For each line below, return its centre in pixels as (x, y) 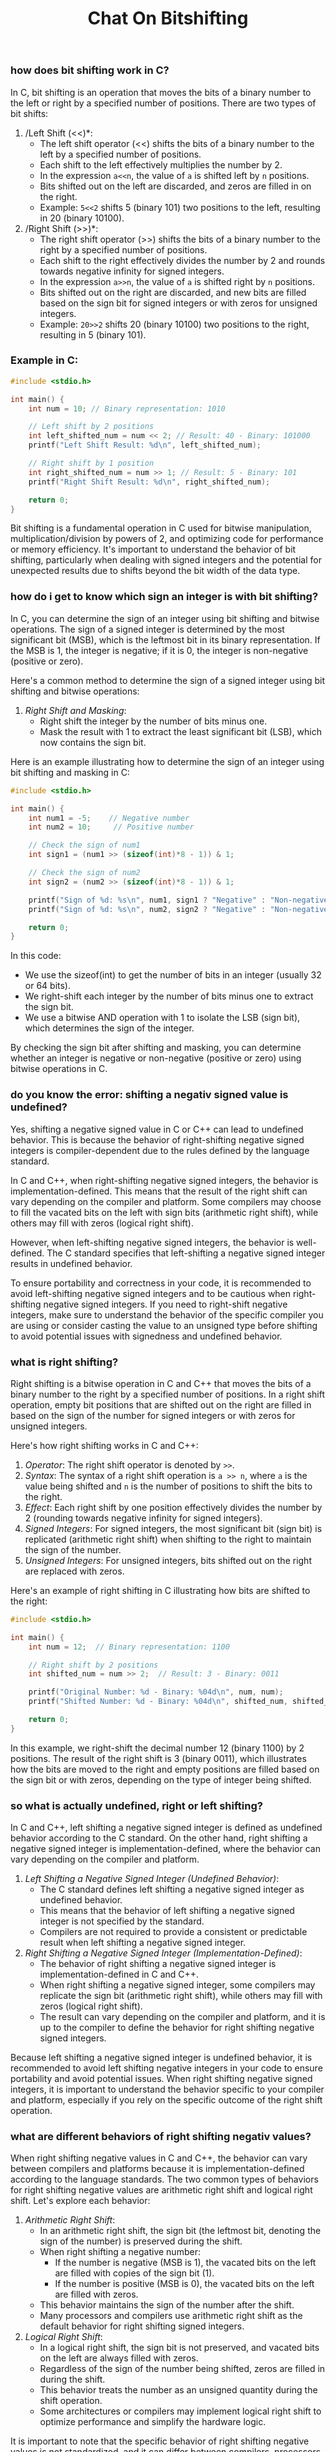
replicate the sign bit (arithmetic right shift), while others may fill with (181, 1996)
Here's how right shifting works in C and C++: (104, 1445)
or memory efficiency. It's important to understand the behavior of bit (153, 549)
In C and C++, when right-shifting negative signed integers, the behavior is (164, 1180)
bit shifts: (29, 113)
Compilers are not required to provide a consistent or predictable (173, 1932)
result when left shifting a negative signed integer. (143, 1943)
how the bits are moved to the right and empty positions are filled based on (165, 1769)
